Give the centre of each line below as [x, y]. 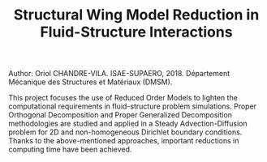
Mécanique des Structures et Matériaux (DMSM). [90, 82]
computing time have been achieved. [70, 149]
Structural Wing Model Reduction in [136, 15]
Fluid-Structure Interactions [136, 32]
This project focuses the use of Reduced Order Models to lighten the [123, 98]
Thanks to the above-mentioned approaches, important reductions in [124, 141]
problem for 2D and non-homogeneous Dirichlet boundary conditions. [125, 132]
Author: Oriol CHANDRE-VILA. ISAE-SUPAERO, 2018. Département [119, 74]
